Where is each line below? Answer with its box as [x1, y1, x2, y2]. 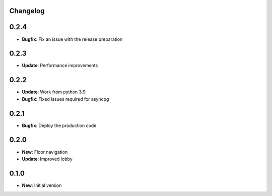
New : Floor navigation [22, 149, 68, 155]
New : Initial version [22, 182, 62, 188]
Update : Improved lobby [22, 156, 73, 162]
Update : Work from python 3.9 [22, 89, 86, 95]
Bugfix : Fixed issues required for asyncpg [22, 96, 109, 102]
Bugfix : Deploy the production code [22, 122, 97, 128]
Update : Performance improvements [22, 62, 98, 69]
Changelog [9, 7, 45, 15]
